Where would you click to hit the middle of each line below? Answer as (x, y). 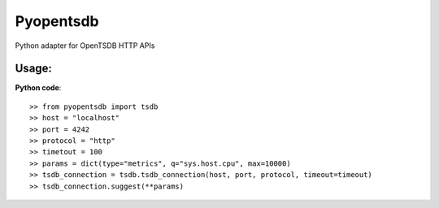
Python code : (38, 88)
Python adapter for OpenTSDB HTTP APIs (85, 45)
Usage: (34, 69)
